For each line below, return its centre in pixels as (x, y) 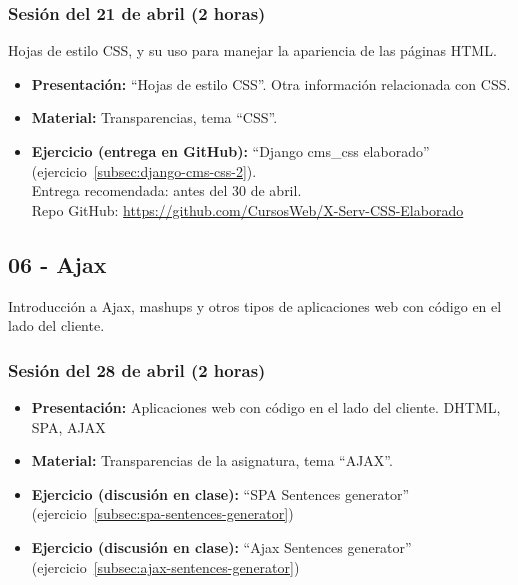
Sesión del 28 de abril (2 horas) (137, 369)
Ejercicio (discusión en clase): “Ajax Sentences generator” (221, 546)
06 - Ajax (57, 263)
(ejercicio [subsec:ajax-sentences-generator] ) (165, 566)
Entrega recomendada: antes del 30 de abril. (166, 190)
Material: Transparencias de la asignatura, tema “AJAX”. (212, 460)
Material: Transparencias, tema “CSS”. (154, 117)
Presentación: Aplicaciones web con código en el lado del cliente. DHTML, (266, 406)
